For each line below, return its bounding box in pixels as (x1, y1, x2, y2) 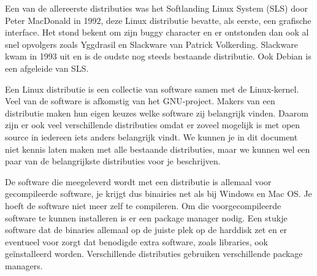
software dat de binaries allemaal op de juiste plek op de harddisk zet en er (5, 223, 288, 236)
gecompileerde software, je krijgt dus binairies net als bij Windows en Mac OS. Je (5, 187, 312, 200)
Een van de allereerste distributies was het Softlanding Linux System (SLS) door (5, 2, 308, 14)
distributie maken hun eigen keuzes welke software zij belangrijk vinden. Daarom (5, 106, 308, 119)
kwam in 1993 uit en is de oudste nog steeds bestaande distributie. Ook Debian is (5, 50, 311, 63)
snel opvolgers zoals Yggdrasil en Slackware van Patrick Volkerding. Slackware (5, 37, 298, 50)
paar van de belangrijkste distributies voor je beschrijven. (5, 155, 221, 167)
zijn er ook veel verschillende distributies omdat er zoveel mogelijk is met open (5, 118, 300, 131)
